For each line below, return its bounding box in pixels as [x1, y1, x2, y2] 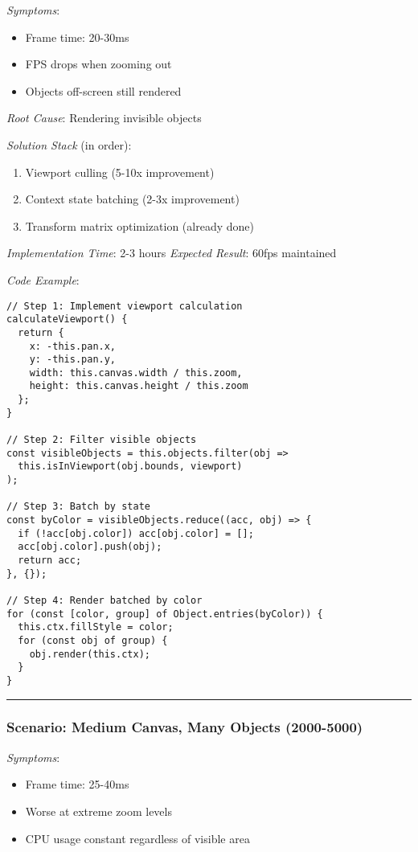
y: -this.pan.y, [29, 354, 117, 366]
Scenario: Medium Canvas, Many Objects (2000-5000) [6, 717, 363, 737]
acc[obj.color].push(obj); [18, 541, 162, 553]
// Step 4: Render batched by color [6, 594, 203, 606]
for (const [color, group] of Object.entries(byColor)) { [6, 608, 323, 620]
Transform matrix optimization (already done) [25, 217, 254, 234]
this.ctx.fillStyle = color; [18, 621, 174, 633]
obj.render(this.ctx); [29, 648, 150, 660]
